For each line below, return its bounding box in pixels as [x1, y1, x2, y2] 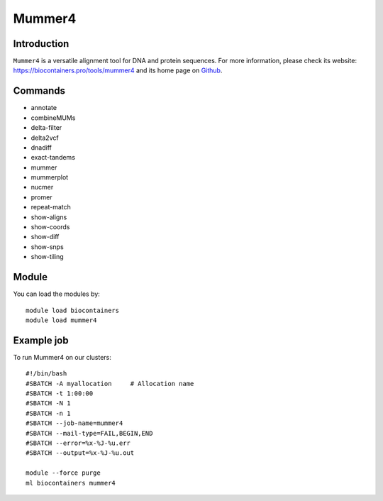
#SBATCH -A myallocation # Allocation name [26, 380, 194, 387]
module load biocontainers [26, 306, 120, 314]
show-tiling [30, 253, 64, 261]
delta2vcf [30, 133, 60, 142]
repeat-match [30, 203, 71, 211]
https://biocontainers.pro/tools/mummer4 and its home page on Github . [13, 66, 223, 75]
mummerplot [30, 173, 69, 182]
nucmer [30, 183, 54, 192]
